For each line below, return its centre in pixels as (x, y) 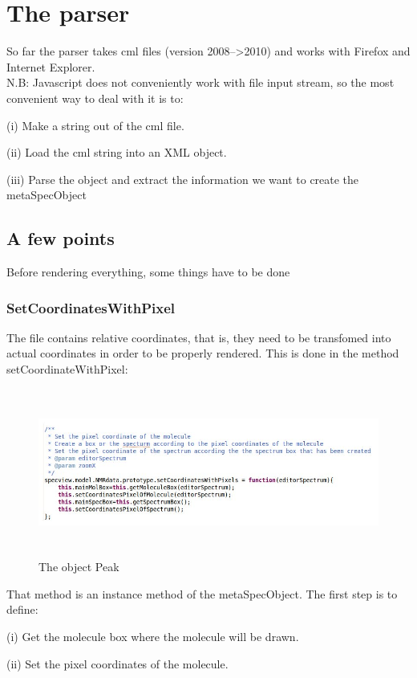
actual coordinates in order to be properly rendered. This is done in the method (203, 353)
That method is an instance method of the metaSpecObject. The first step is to (202, 593)
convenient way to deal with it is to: (95, 98)
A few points (61, 238)
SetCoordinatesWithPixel (91, 307)
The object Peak (79, 567)
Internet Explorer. (51, 66)
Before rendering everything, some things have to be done (148, 272)
